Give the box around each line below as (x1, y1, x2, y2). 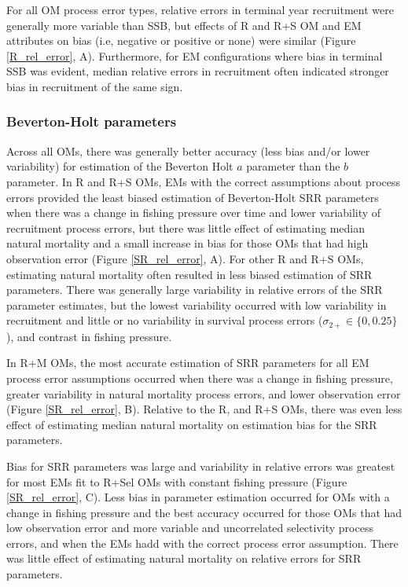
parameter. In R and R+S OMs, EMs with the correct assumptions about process (6, 173, 401, 189)
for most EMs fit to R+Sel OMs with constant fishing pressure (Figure (6, 473, 347, 490)
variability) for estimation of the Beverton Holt (6, 158, 233, 174)
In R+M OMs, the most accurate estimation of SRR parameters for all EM (6, 354, 369, 371)
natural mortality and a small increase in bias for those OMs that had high (6, 235, 369, 251)
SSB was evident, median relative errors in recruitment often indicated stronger (6, 63, 389, 79)
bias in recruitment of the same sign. (6, 78, 183, 94)
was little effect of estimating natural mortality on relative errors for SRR (6, 550, 362, 567)
